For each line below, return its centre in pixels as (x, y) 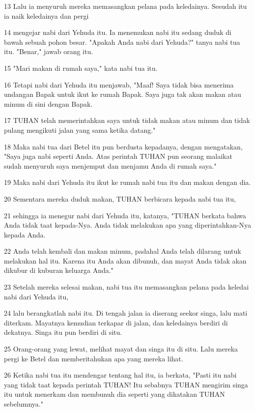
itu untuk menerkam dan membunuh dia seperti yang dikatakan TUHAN (114, 394)
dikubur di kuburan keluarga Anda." (59, 270)
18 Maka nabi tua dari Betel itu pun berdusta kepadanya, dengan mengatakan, (123, 146)
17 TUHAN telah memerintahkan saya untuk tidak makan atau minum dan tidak (127, 120)
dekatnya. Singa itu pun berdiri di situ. (63, 332)
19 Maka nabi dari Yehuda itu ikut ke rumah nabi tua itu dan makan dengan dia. (127, 182)
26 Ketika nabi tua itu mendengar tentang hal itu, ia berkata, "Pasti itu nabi (120, 375)
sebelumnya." (24, 404)
